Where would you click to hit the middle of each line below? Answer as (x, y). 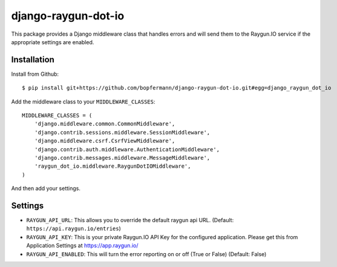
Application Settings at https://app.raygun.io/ (82, 246)
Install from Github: (35, 74)
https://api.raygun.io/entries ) (74, 229)
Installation (33, 60)
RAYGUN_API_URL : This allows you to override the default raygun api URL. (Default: (130, 220)
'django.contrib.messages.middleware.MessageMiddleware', (122, 158)
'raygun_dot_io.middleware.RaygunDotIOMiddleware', (113, 166)
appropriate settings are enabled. (53, 42)
